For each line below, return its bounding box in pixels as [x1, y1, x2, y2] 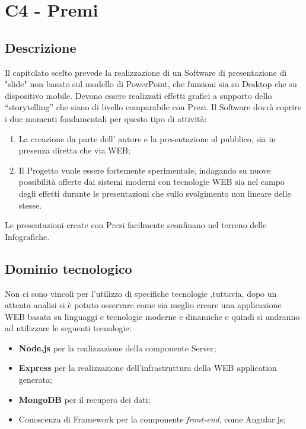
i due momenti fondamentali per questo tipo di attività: [5, 112, 207, 124]
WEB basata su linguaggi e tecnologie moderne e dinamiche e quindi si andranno [5, 310, 300, 322]
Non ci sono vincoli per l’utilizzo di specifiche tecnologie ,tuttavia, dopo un [5, 287, 277, 299]
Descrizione [5, 38, 76, 56]
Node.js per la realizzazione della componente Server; [18, 341, 216, 354]
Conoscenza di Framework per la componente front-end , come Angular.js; [18, 413, 286, 425]
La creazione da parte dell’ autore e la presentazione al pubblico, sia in [18, 132, 276, 145]
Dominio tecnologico [5, 259, 132, 277]
